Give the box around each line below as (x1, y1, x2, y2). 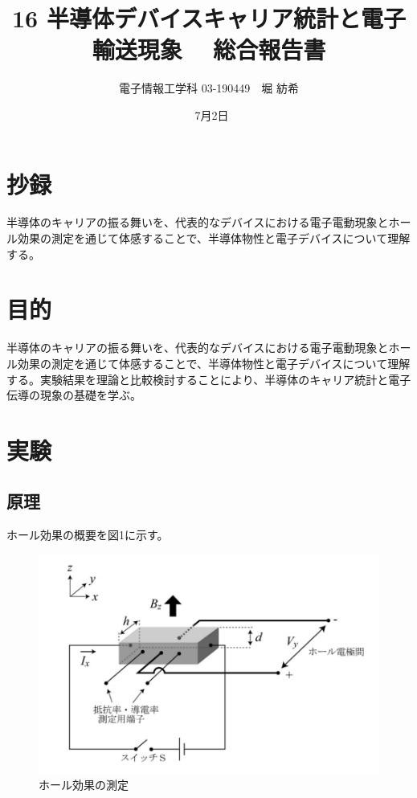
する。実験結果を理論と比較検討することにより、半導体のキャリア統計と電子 (6, 370, 411, 387)
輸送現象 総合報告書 (92, 33, 326, 66)
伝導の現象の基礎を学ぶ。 (6, 387, 141, 403)
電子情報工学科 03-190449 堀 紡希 (119, 80, 299, 96)
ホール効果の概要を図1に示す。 (6, 526, 169, 543)
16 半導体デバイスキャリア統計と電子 (11, 2, 407, 35)
